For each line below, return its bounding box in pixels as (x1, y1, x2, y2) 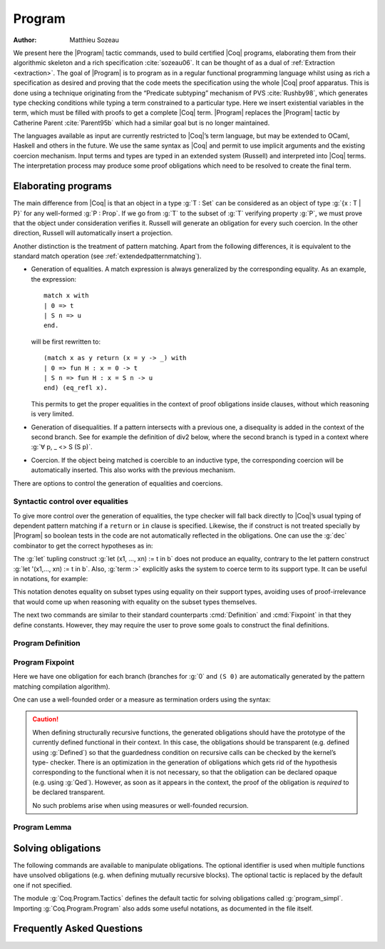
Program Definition (13, 638, 81, 648)
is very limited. (31, 410, 74, 419)
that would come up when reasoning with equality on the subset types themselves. (13, 597, 257, 606)
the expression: (31, 275, 77, 283)
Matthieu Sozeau (69, 36, 119, 44)
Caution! (32, 715, 59, 724)
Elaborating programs (13, 180, 112, 193)
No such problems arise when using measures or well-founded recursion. (32, 801, 249, 809)
